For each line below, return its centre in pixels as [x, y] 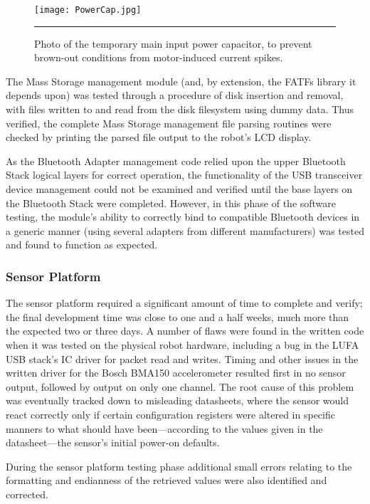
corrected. [27, 494]
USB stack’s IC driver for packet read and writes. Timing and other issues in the [182, 358]
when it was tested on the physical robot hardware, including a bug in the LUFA [183, 344]
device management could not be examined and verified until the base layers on [179, 189]
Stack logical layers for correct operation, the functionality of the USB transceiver [184, 175]
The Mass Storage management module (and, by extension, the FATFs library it [181, 81]
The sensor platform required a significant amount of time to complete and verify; [184, 303]
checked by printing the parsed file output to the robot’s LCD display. [159, 137]
